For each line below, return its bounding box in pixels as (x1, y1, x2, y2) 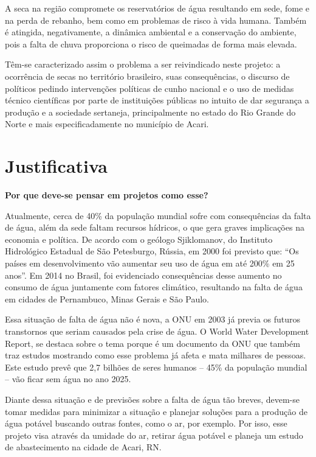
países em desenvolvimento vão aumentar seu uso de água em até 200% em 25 (5, 257, 295, 270)
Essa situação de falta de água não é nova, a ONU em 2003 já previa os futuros (5, 313, 300, 326)
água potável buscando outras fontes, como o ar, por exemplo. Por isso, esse (5, 417, 287, 430)
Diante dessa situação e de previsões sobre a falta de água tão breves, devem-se (5, 392, 300, 405)
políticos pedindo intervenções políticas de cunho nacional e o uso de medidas (5, 82, 294, 94)
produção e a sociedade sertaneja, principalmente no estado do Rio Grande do (5, 105, 296, 118)
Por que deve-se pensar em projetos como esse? (5, 189, 208, 201)
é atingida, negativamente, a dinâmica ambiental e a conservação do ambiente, (5, 26, 297, 38)
